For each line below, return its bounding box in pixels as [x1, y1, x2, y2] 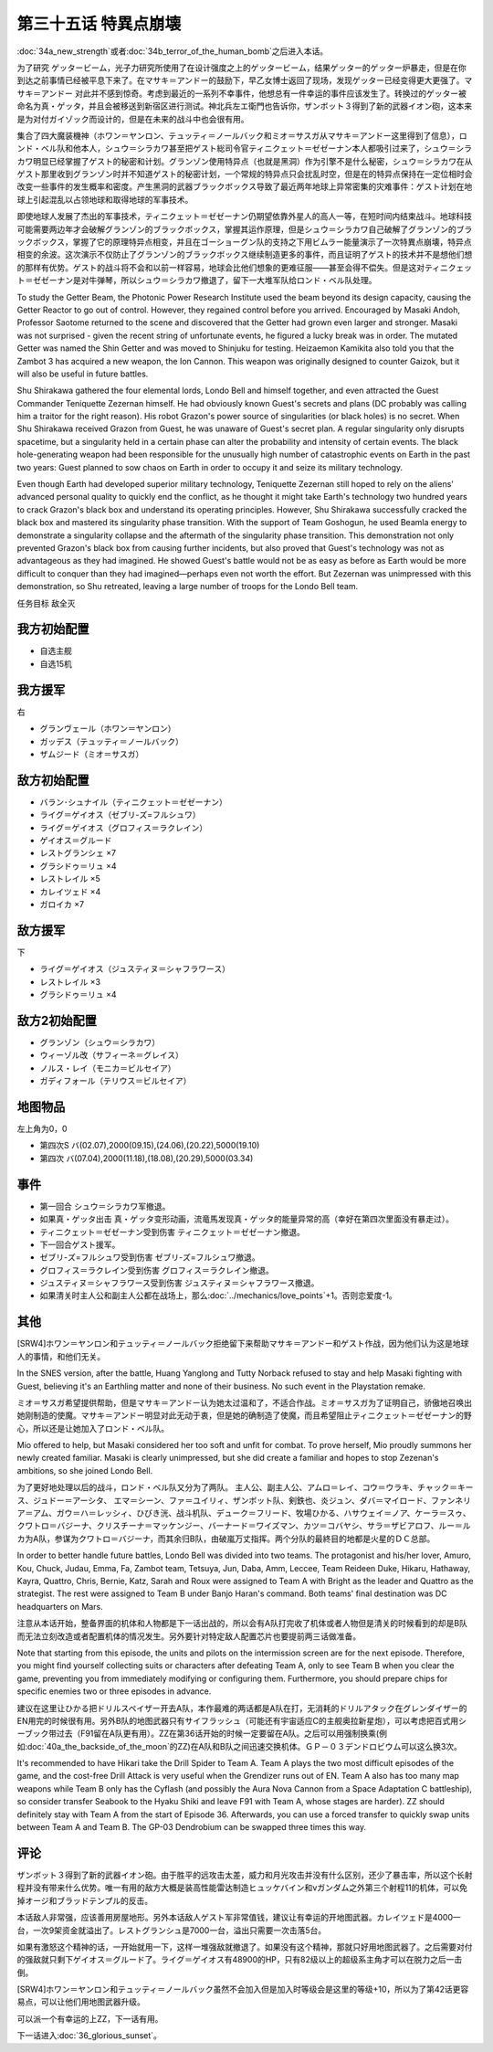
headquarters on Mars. [16, 1601, 104, 1612]
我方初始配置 [16, 621, 89, 637]
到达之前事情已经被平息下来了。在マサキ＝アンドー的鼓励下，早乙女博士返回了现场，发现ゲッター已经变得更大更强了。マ [16, 75, 473, 86]
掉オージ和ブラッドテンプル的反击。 [16, 1895, 153, 1906]
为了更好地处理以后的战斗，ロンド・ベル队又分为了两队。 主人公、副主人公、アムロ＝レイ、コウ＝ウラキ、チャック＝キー [16, 1482, 474, 1493]
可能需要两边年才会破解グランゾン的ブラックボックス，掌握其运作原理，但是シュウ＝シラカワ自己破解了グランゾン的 [16, 224, 456, 235]
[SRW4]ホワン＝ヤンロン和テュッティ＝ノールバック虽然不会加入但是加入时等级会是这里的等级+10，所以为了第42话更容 [16, 1983, 469, 1995]
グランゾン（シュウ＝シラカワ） [39, 1037, 160, 1048]
